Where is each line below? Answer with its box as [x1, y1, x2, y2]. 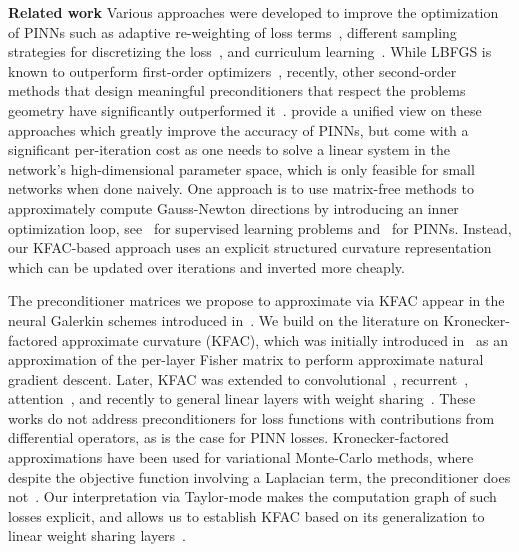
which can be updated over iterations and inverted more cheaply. [8, 256, 405, 277]
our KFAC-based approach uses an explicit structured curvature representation [8, 237, 492, 258]
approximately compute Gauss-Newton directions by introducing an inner [8, 197, 459, 218]
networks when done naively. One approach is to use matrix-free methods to [8, 178, 474, 199]
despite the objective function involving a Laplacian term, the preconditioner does [8, 466, 511, 487]
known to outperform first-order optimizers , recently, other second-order [8, 60, 457, 81]
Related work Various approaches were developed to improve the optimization [8, 2, 499, 22]
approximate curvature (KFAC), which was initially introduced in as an [62, 329, 508, 350]
